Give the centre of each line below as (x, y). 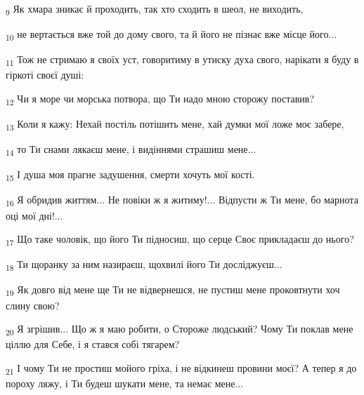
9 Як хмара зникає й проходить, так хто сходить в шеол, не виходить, (155, 9)
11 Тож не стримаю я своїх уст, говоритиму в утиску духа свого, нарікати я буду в (182, 60)
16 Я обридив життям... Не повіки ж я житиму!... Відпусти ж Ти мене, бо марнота (182, 201)
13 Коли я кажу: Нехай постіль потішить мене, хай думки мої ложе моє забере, (175, 125)
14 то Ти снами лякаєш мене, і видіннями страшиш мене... (131, 150)
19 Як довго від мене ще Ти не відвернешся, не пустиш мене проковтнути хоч (173, 290)
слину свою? (33, 305)
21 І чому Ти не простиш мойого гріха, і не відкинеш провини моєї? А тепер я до (181, 368)
